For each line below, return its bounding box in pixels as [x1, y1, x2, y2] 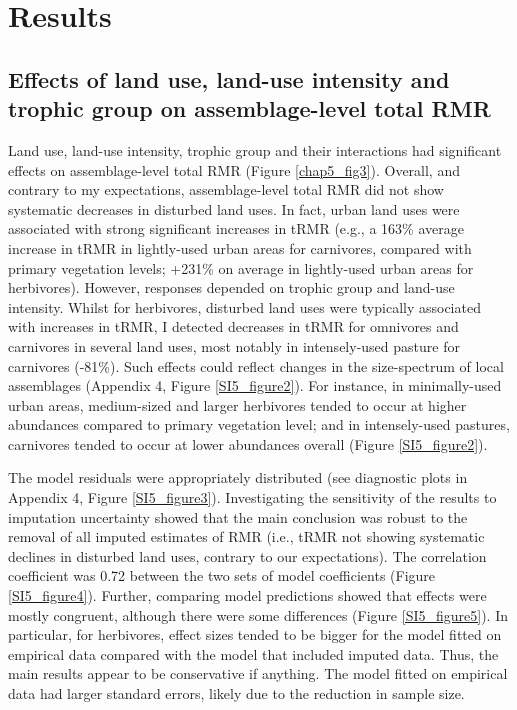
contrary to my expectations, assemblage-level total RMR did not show [8, 179, 444, 200]
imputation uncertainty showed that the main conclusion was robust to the [8, 506, 468, 527]
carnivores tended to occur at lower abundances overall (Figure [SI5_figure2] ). [8, 433, 488, 454]
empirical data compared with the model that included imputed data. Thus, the [8, 643, 499, 664]
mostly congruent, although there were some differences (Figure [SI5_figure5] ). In [8, 604, 508, 625]
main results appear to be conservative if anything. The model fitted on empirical [8, 663, 508, 684]
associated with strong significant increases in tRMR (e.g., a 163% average [8, 218, 464, 239]
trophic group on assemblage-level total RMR [8, 93, 491, 124]
